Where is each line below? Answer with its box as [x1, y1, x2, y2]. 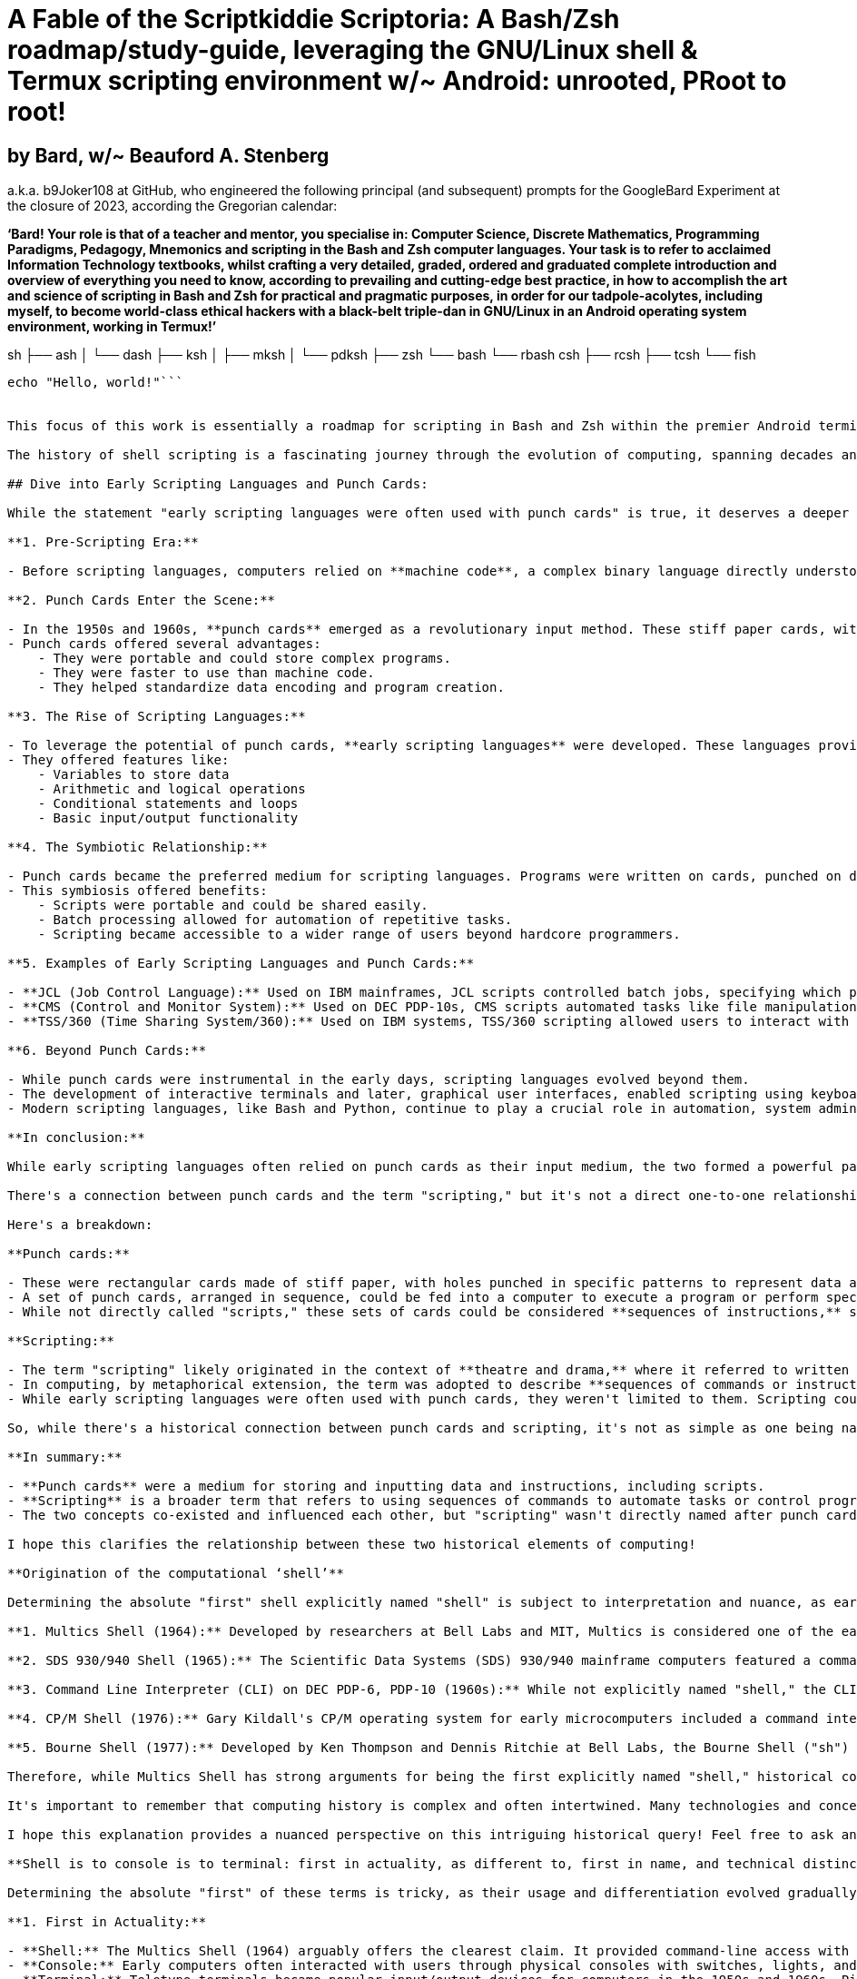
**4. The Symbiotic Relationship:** [7, 840, 268, 855]
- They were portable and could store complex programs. [37, 651, 451, 666]
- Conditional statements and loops [37, 796, 299, 812]
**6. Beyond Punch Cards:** [7, 1043, 207, 1058]
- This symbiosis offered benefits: [7, 883, 268, 899]
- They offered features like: [7, 753, 230, 768]
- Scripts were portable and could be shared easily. [37, 898, 428, 913]
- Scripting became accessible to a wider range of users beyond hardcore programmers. [37, 927, 681, 942]
